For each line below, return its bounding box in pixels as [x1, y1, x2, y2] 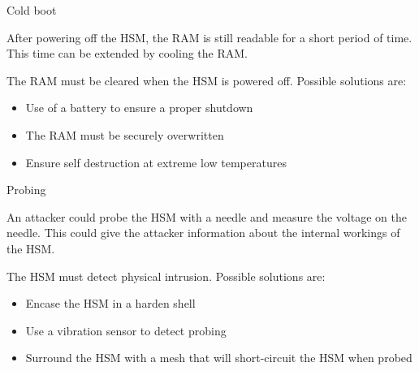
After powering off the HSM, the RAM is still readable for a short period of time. [6, 28, 413, 45]
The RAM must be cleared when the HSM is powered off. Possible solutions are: [6, 71, 407, 88]
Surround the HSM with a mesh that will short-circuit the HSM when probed [25, 349, 413, 366]
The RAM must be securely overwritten [25, 126, 224, 143]
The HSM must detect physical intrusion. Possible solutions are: [6, 267, 326, 284]
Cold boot [6, 2, 57, 18]
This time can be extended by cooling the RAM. [6, 45, 248, 62]
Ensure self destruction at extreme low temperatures [25, 153, 287, 170]
